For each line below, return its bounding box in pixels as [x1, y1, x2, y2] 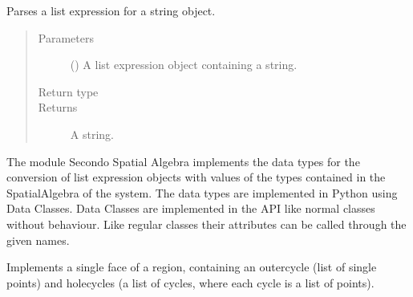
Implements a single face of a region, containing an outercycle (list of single [6, 258, 377, 275]
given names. [6, 231, 70, 248]
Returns [38, 99, 78, 116]
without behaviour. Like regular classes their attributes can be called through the [6, 215, 407, 232]
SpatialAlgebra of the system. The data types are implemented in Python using [6, 184, 398, 201]
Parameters [38, 29, 94, 46]
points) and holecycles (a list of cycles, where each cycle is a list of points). [6, 274, 375, 291]
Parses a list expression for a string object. [6, 2, 216, 18]
